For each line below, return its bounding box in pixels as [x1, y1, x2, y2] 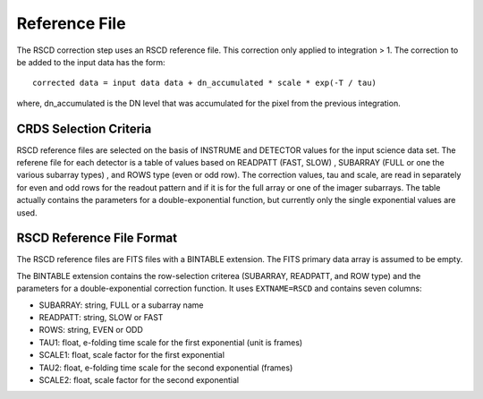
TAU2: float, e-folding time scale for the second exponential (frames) [38, 362, 293, 373]
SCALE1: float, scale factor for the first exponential [38, 350, 225, 361]
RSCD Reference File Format [16, 231, 178, 246]
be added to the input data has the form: [16, 56, 165, 67]
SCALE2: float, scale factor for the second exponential [38, 375, 240, 385]
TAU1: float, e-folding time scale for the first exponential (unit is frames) [38, 336, 303, 348]
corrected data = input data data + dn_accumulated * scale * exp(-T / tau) [32, 78, 377, 89]
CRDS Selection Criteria [16, 121, 152, 136]
